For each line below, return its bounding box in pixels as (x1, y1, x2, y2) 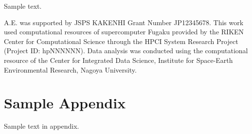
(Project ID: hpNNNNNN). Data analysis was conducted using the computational (4, 45, 248, 56)
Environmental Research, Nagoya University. (4, 64, 137, 74)
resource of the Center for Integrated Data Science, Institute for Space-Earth (4, 55, 233, 65)
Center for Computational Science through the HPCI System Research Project (4, 36, 238, 46)
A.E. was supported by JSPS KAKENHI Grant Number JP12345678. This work (4, 17, 244, 27)
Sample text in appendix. (4, 121, 79, 131)
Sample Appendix (4, 93, 126, 113)
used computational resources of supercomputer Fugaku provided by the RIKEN (4, 27, 244, 37)
